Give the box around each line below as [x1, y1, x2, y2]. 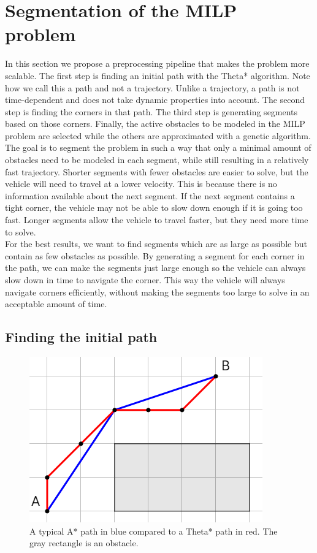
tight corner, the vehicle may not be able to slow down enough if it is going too [5, 201, 303, 214]
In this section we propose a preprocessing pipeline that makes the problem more [5, 57, 310, 70]
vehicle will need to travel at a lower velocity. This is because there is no [5, 177, 277, 190]
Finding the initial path [5, 327, 158, 346]
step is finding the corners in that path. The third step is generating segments [5, 105, 298, 118]
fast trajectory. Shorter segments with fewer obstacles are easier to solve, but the [5, 165, 308, 178]
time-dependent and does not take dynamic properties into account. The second [5, 93, 305, 106]
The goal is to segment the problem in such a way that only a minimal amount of [5, 141, 311, 154]
